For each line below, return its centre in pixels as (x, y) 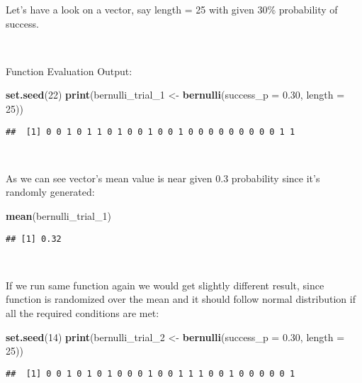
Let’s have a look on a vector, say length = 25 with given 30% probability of (172, 9)
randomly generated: (50, 192)
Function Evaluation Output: (69, 71)
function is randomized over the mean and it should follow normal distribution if (181, 299)
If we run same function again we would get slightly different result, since (165, 285)
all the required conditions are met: (83, 313)
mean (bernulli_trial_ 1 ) (58, 216)
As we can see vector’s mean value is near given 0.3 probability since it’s (163, 178)
